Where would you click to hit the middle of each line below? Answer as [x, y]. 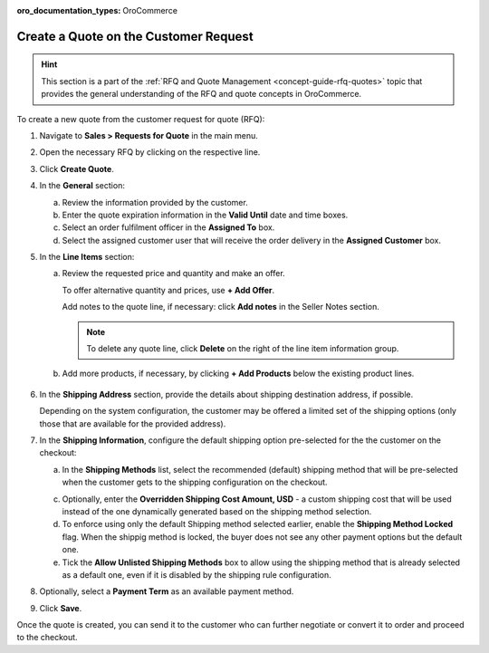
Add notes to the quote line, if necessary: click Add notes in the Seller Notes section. [221, 307]
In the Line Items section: [87, 257]
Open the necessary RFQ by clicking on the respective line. [150, 152]
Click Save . [61, 608]
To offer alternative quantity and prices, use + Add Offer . [168, 290]
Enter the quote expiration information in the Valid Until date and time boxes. [205, 215]
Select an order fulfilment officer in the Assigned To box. [168, 227]
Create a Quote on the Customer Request [135, 36]
